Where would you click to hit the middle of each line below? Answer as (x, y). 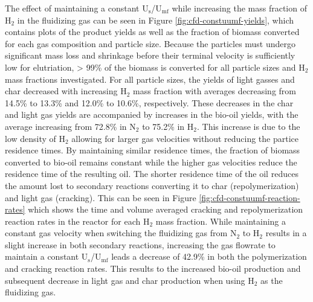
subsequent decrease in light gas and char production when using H (130, 280)
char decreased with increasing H (66, 91)
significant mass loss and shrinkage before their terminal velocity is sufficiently (150, 55)
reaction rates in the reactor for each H (77, 221)
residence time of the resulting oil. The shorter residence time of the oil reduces (152, 174)
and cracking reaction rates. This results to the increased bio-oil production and (153, 268)
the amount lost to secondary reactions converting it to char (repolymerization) (152, 185)
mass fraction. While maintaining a (221, 221)
